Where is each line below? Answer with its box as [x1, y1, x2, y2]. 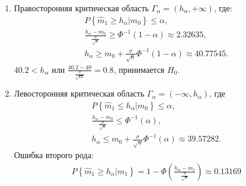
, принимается [113, 63, 165, 75]
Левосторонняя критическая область [14, 87, 145, 100]
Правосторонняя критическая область [14, 2, 149, 14]
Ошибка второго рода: [14, 149, 94, 161]
